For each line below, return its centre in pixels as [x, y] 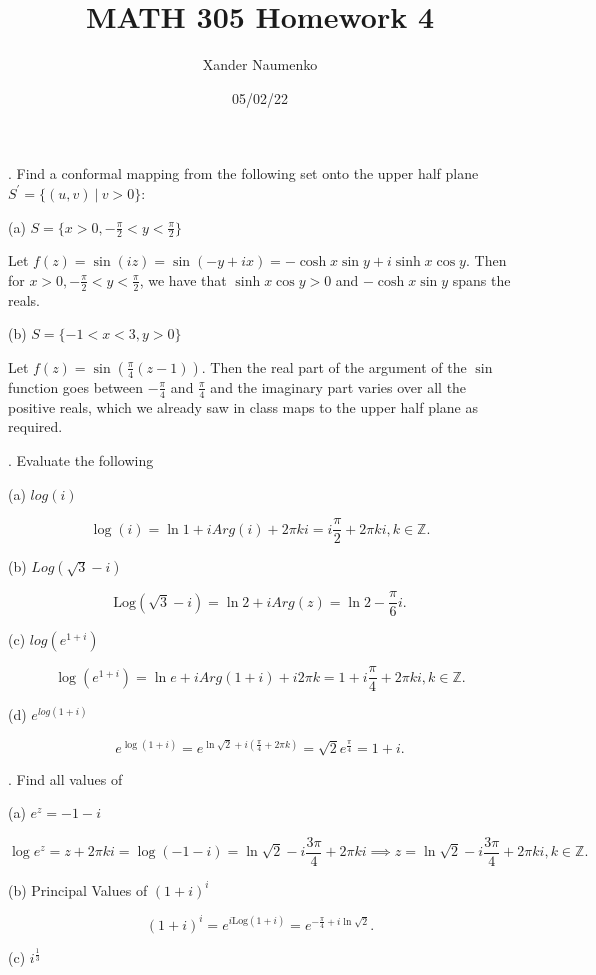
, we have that [183, 279]
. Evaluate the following [81, 459]
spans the [481, 279]
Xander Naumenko [260, 64]
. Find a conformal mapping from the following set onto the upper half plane [243, 173]
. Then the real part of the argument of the [334, 366]
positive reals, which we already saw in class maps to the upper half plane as [243, 406]
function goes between [76, 386]
